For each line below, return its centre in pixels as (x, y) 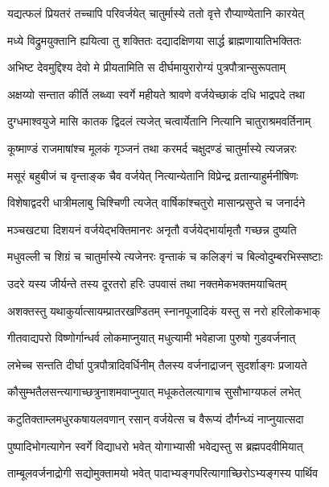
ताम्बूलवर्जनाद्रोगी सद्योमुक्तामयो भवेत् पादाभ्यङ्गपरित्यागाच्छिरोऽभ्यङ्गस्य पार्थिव (163, 473)
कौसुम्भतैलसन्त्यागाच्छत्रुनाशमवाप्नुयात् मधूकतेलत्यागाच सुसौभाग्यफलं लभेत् (154, 392)
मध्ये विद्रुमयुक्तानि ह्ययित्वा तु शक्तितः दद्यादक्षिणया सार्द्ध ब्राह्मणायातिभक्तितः (154, 40)
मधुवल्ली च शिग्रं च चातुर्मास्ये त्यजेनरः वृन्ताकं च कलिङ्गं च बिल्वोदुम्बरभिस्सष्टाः (165, 256)
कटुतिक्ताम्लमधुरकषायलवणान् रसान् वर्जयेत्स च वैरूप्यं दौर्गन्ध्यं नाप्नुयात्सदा (156, 418)
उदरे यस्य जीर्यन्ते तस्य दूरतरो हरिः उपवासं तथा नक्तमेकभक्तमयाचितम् (147, 283)
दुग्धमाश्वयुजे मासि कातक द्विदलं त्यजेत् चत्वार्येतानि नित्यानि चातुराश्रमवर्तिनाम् (159, 121)
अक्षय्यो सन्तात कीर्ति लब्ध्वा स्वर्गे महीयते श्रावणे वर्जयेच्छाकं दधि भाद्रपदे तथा (156, 94)
